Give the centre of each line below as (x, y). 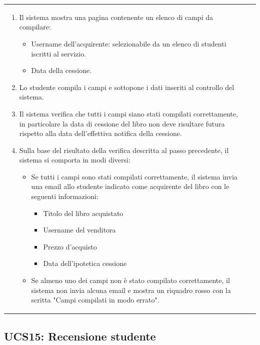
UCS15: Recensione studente (80, 336)
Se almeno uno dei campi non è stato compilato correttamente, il (130, 280)
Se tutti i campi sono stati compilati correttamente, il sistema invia (134, 176)
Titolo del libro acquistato (83, 213)
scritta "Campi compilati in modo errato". (95, 300)
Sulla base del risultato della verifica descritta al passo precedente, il (124, 150)
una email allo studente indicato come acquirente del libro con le (130, 186)
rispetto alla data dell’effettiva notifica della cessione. (100, 133)
